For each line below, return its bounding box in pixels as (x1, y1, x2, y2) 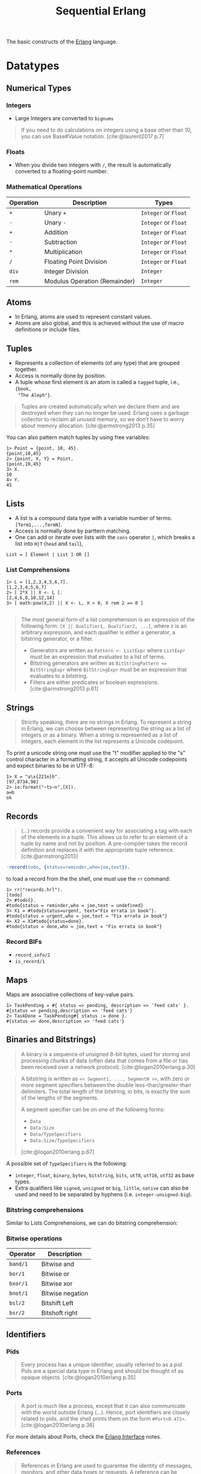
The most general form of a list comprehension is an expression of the (20, 616, 195, 623)
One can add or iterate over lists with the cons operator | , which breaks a (14, 534, 195, 541)
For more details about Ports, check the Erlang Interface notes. (6, 1433, 162, 1440)
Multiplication (44, 248, 83, 256)
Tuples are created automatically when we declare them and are (20, 403, 180, 410)
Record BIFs (6, 937, 42, 946)
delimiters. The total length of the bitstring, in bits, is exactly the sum (20, 1087, 191, 1095)
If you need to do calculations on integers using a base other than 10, (20, 126, 192, 133)
